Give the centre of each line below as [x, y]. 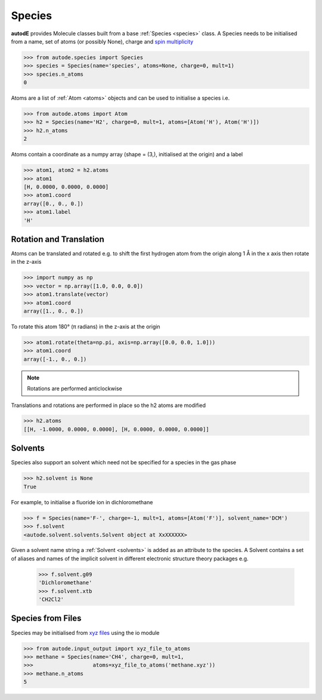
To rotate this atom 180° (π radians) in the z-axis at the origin [86, 326]
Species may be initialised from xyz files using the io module [85, 633]
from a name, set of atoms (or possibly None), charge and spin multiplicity [102, 41]
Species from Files [46, 619]
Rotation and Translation [58, 239]
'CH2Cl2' [51, 599]
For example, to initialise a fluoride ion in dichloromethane [82, 502]
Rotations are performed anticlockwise [75, 388]
